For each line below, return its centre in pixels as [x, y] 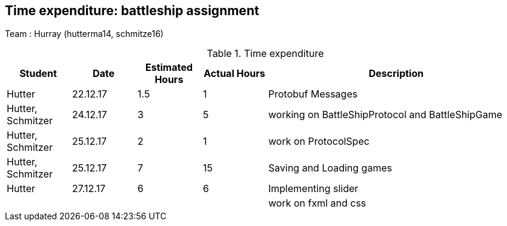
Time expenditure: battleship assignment [132, 11]
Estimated [169, 68]
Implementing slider [313, 189]
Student [38, 74]
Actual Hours [234, 74]
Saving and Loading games [330, 168]
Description [396, 74]
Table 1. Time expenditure [265, 54]
